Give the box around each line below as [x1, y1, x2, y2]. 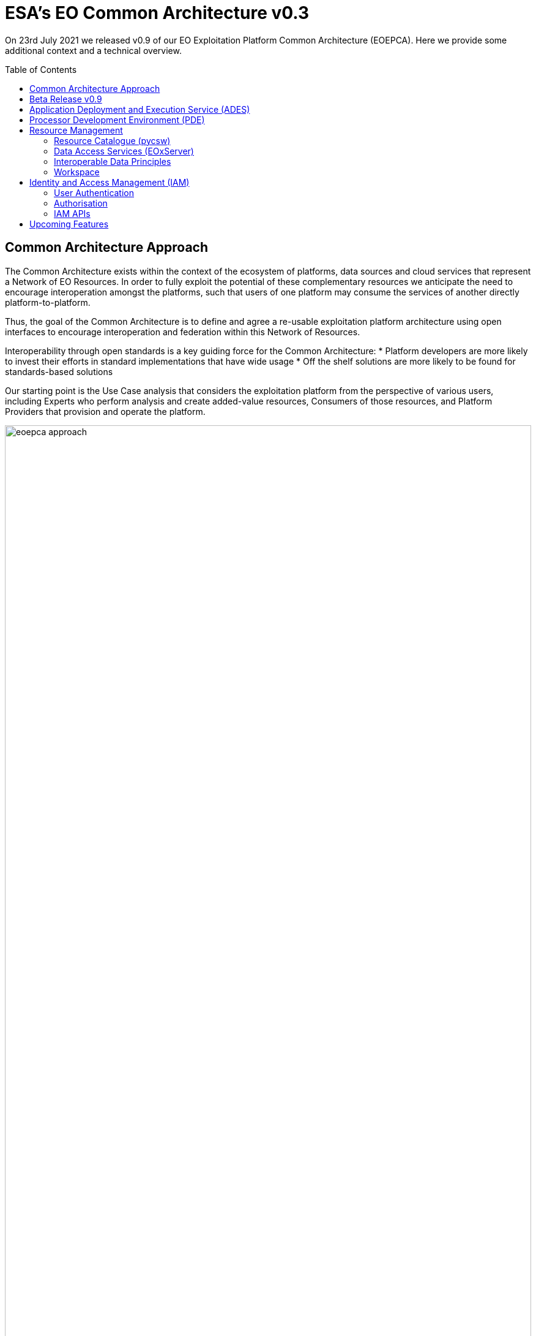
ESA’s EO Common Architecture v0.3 [5, 2, 310, 23]
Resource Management [29, 124, 123, 135]
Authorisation [54, 197, 108, 208]
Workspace [54, 166, 100, 177]
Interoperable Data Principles [54, 156, 171, 167]
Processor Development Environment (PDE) [29, 114, 205, 125]
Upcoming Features [29, 218, 109, 229]
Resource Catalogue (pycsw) [54, 135, 171, 146]
